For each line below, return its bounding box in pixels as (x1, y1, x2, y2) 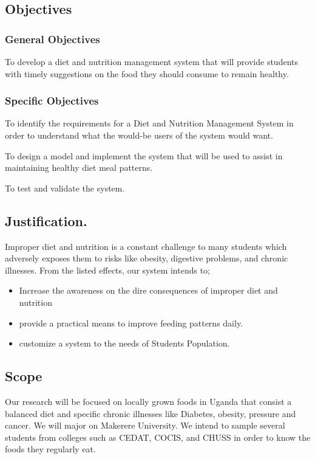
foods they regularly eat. (5, 443, 96, 455)
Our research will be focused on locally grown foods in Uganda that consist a (5, 395, 292, 407)
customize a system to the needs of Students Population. (19, 337, 230, 350)
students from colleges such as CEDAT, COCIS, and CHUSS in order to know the (5, 430, 311, 443)
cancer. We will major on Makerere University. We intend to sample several (5, 419, 285, 432)
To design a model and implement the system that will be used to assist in (5, 149, 283, 162)
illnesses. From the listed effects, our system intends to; (5, 263, 211, 276)
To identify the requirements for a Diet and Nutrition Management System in (5, 117, 294, 129)
